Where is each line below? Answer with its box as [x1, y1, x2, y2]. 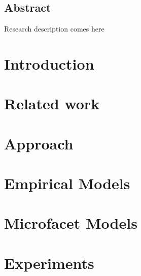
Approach [4, 133, 74, 154]
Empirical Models [4, 173, 130, 194]
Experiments [4, 252, 94, 273]
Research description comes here [4, 23, 104, 34]
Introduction [4, 53, 94, 74]
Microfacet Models [4, 212, 137, 233]
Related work [4, 93, 100, 114]
